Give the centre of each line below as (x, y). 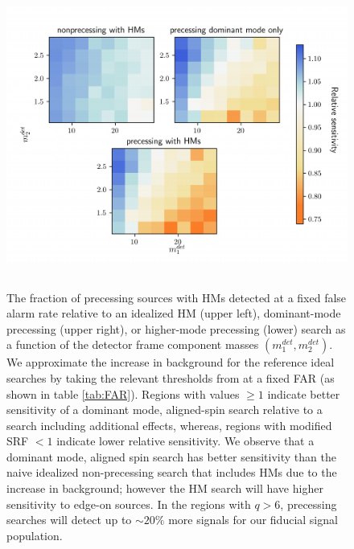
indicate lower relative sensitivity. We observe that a (185, 441)
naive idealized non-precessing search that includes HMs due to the (172, 472)
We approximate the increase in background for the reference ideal (171, 362)
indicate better (304, 393)
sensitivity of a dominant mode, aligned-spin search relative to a (165, 410)
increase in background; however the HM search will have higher (165, 488)
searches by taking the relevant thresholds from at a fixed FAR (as (171, 377)
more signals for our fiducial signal (253, 520)
